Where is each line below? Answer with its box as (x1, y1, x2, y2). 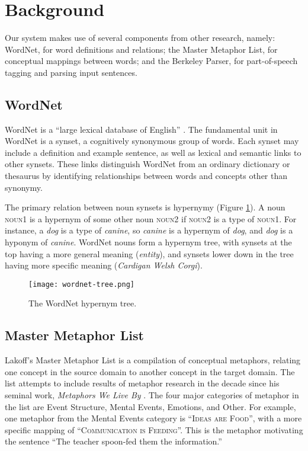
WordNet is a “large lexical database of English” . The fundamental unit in (5, 123, 278, 135)
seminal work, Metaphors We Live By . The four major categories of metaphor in (5, 389, 299, 401)
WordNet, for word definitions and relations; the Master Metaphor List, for (5, 43, 278, 55)
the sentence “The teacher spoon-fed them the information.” (5, 435, 222, 447)
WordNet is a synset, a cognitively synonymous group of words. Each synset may (5, 135, 299, 147)
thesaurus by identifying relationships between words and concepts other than (5, 169, 288, 182)
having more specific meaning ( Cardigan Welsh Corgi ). (5, 259, 203, 271)
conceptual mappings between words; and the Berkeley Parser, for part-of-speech (5, 55, 298, 67)
